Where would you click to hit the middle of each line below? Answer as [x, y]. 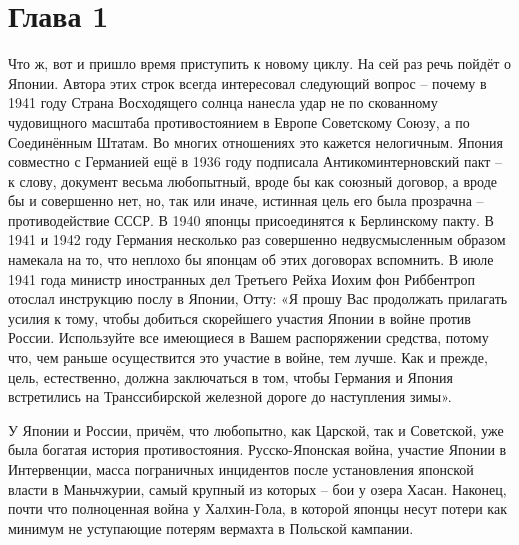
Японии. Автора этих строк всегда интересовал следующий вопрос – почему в [247, 82]
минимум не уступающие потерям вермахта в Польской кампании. [211, 527]
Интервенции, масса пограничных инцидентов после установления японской [241, 469]
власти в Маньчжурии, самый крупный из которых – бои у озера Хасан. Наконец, [257, 488]
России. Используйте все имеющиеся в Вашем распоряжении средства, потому [248, 337]
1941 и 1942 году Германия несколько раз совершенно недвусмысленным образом [257, 239]
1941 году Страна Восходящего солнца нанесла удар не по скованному [223, 102]
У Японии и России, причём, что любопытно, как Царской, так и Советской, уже [256, 429]
